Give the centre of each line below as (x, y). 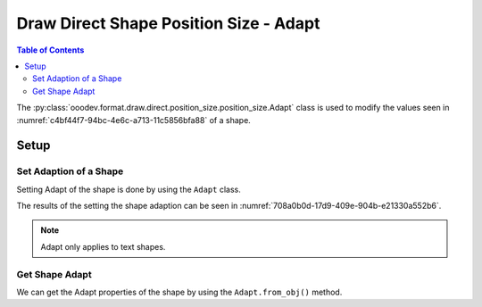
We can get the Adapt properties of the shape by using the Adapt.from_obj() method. (179, 292)
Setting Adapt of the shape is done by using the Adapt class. (129, 189)
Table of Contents (50, 50)
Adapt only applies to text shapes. (103, 246)
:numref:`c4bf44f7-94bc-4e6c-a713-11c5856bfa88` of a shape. (134, 120)
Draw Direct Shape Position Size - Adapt (168, 23)
